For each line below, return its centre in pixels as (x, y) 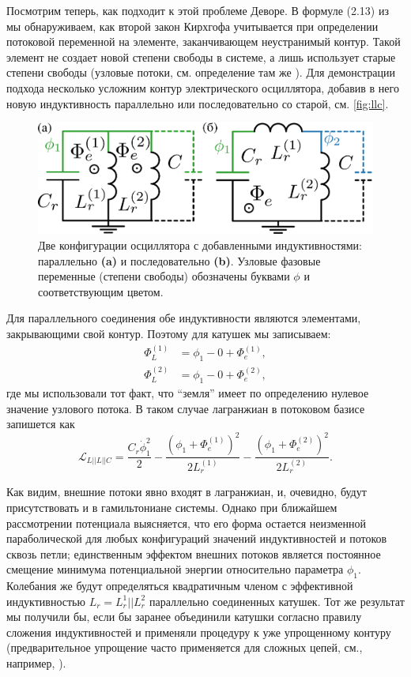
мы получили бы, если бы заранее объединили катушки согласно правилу (184, 617)
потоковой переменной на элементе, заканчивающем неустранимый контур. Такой (204, 41)
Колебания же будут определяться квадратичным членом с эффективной (180, 586)
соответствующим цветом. (101, 291)
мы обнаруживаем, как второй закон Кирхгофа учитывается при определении (192, 26)
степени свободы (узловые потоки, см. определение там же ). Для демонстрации (201, 72)
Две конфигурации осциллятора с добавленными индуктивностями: (200, 245)
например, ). (36, 663)
